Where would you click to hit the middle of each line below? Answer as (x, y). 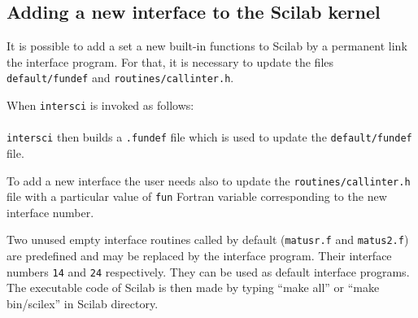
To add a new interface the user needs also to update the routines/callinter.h (209, 180)
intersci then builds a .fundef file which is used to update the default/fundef (209, 137)
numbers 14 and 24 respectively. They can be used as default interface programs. (208, 271)
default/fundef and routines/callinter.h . (120, 78)
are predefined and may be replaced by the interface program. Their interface (199, 256)
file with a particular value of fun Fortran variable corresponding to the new (197, 196)
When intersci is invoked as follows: (100, 105)
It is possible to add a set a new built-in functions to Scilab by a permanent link (207, 46)
